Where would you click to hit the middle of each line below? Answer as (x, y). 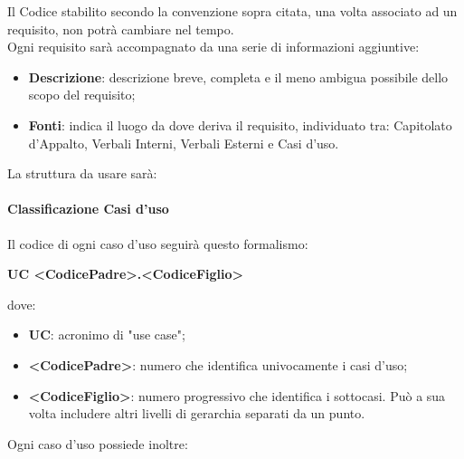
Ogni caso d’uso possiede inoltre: (98, 443)
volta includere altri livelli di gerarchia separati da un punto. (197, 413)
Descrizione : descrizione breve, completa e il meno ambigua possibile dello (238, 76)
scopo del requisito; (82, 95)
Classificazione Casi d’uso (88, 209)
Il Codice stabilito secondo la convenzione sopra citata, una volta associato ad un (232, 11)
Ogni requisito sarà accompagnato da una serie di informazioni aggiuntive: (213, 47)
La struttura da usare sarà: (82, 173)
